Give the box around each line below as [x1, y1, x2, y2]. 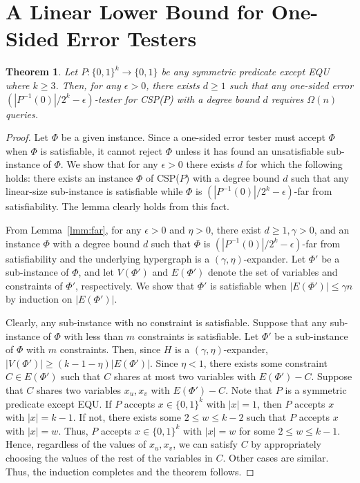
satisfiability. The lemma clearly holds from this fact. [6, 199, 229, 214]
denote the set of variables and [207, 265, 338, 279]
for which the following [245, 157, 343, 171]
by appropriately [251, 437, 321, 451]
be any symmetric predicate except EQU [161, 64, 330, 79]
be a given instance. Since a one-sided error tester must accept [61, 130, 325, 144]
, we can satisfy [173, 437, 238, 451]
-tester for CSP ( [94, 91, 164, 106]
